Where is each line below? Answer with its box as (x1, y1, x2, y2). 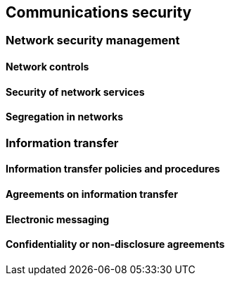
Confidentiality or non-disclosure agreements (6, 238, 225, 251)
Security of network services (6, 85, 145, 98)
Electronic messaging (6, 213, 110, 225)
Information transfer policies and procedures (6, 163, 220, 175)
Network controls (6, 61, 89, 73)
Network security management (6, 33, 180, 48)
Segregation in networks (6, 111, 124, 123)
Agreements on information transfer (6, 188, 178, 201)
